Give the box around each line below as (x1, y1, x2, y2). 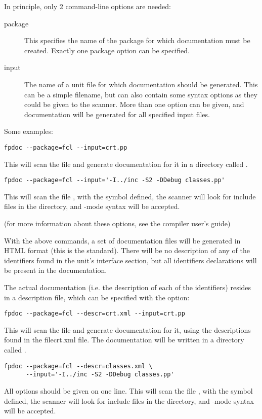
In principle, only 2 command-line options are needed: (4, 1, 171, 11)
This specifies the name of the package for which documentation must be (24, 35, 250, 46)
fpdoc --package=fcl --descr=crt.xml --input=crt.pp (4, 310, 185, 318)
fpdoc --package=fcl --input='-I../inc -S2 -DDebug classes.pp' (4, 177, 225, 184)
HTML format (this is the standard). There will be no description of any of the (4, 245, 250, 256)
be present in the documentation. (4, 265, 107, 275)
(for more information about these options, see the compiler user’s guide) (4, 218, 231, 229)
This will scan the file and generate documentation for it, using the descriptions (4, 324, 251, 335)
